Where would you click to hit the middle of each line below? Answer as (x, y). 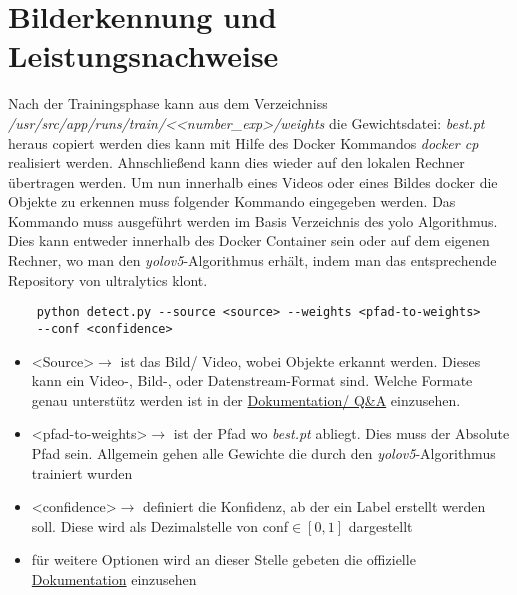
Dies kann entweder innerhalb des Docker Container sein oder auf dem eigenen (249, 240)
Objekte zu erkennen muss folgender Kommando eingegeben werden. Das (232, 201)
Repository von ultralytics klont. (108, 279)
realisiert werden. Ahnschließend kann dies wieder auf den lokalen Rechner (236, 162)
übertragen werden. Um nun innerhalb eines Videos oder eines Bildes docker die (253, 181)
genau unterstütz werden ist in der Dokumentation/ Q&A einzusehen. (246, 399)
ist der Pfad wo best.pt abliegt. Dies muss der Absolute (341, 433)
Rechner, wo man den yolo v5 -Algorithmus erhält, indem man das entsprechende (252, 260)
